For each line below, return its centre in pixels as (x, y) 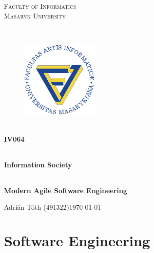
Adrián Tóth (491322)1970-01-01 (53, 207)
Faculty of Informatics (40, 6)
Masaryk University (35, 15)
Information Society (38, 165)
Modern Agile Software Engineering (66, 190)
